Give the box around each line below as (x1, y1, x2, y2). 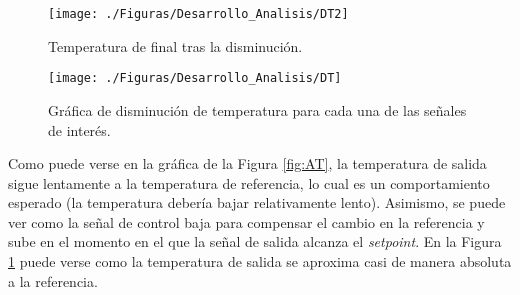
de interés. (48, 119, 111, 140)
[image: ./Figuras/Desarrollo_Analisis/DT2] (48, 7, 349, 21)
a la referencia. (8, 270, 98, 291)
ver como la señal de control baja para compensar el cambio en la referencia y (8, 211, 485, 232)
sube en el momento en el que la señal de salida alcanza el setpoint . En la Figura (8, 231, 502, 252)
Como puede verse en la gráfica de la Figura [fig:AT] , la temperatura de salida (8, 153, 487, 174)
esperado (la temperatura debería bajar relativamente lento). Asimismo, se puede (8, 192, 506, 213)
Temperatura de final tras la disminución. (48, 35, 303, 56)
